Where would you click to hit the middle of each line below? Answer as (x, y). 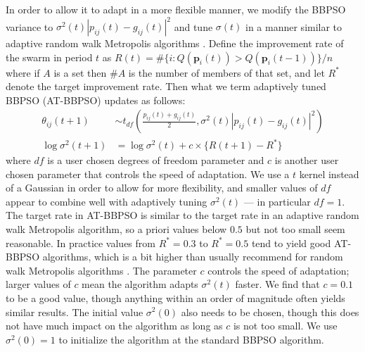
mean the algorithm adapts (140, 284)
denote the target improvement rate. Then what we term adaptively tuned (166, 86)
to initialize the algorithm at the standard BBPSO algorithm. (191, 339)
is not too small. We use (285, 326)
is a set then (80, 72)
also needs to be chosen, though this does (270, 312)
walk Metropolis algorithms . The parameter (101, 270)
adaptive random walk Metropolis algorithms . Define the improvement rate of (175, 43)
